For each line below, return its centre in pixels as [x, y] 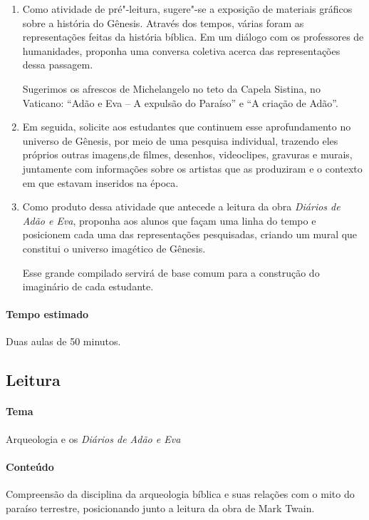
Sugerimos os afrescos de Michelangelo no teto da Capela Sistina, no [171, 88]
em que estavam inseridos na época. [100, 182]
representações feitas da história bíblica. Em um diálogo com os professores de [193, 37]
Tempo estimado [47, 314]
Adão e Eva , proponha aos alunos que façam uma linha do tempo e [169, 220]
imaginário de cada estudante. [88, 286]
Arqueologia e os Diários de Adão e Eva [93, 438]
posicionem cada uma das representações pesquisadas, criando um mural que [190, 234]
